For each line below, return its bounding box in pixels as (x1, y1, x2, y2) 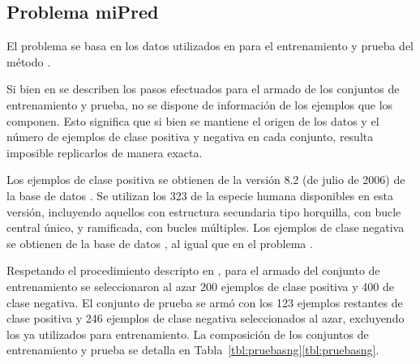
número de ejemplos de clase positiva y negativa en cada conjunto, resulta (6, 128, 374, 145)
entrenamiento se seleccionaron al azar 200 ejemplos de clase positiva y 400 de (6, 277, 394, 294)
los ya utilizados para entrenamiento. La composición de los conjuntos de (6, 325, 369, 342)
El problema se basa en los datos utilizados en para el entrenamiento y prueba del (6, 37, 414, 54)
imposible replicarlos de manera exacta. (6, 143, 203, 161)
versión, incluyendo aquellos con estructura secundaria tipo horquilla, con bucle (6, 203, 401, 220)
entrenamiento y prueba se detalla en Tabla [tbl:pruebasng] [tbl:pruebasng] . (6, 341, 379, 358)
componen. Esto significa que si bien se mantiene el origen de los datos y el (6, 112, 379, 129)
